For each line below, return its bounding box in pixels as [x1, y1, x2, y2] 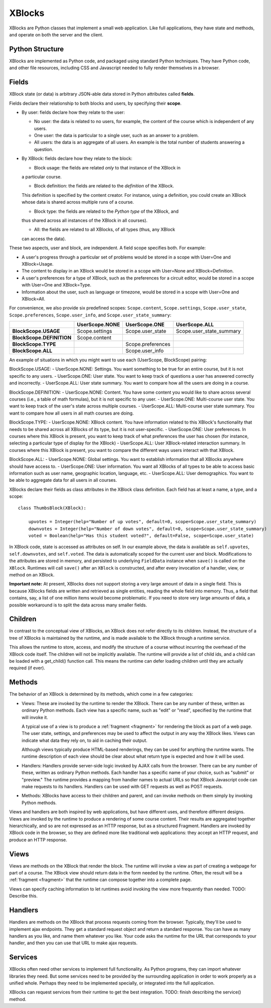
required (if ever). [9, 665, 45, 671]
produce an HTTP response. [9, 837, 67, 843]
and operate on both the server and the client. [9, 31, 104, 37]
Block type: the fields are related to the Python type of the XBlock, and [34, 208, 179, 214]
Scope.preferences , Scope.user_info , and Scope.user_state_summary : [9, 312, 172, 318]
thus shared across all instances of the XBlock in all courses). [21, 217, 148, 223]
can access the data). [21, 236, 66, 242]
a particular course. [21, 174, 62, 180]
